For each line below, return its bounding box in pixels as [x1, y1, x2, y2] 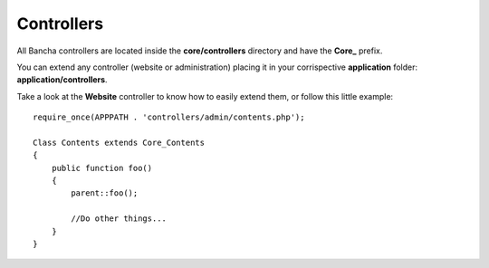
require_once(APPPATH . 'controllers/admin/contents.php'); [33, 112, 305, 122]
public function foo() [51, 163, 153, 173]
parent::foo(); [71, 188, 139, 198]
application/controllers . [16, 74, 108, 85]
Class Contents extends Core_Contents [33, 137, 206, 148]
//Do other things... [71, 214, 168, 224]
